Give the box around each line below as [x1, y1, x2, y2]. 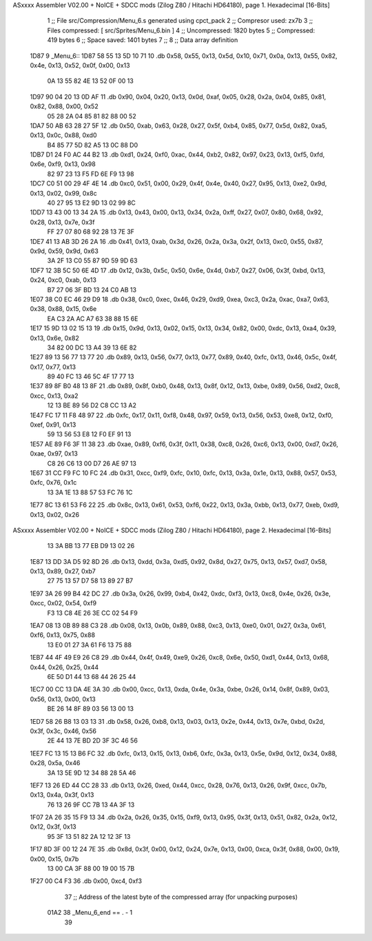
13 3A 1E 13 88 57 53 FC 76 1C [47, 488, 133, 496]
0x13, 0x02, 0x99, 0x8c [30, 189, 97, 197]
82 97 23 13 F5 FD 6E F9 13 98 [47, 170, 134, 178]
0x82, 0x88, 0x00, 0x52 [30, 102, 99, 110]
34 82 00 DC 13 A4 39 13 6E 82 [47, 343, 137, 352]
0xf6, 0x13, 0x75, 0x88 [30, 631, 96, 639]
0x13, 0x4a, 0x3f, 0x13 [30, 791, 94, 799]
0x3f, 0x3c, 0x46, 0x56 [30, 727, 96, 735]
